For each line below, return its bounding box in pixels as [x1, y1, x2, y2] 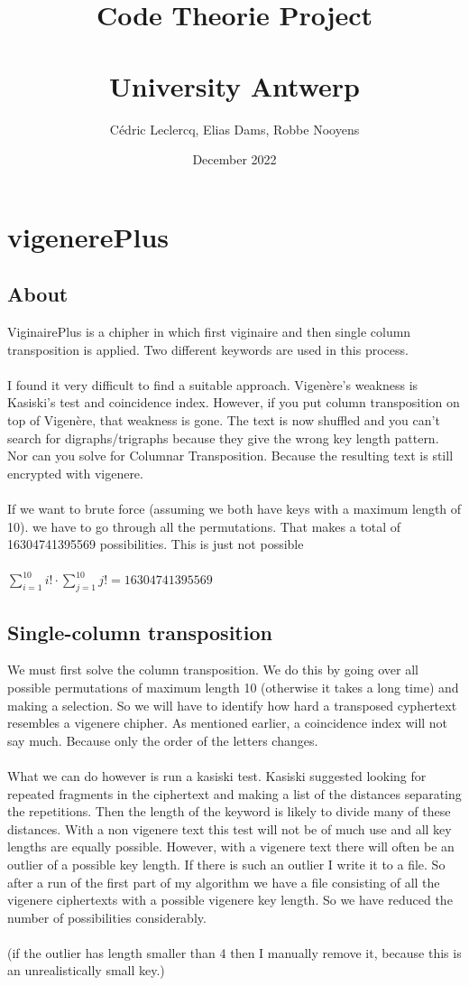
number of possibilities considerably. [7, 907, 207, 926]
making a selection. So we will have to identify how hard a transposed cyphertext [7, 695, 457, 714]
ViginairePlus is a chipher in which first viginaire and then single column [7, 322, 411, 341]
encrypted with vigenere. [7, 463, 143, 482]
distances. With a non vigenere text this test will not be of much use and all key [7, 819, 452, 838]
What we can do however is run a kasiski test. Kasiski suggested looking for [7, 766, 427, 785]
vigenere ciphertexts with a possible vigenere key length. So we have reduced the [7, 890, 453, 909]
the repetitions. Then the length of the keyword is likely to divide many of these [7, 802, 451, 821]
